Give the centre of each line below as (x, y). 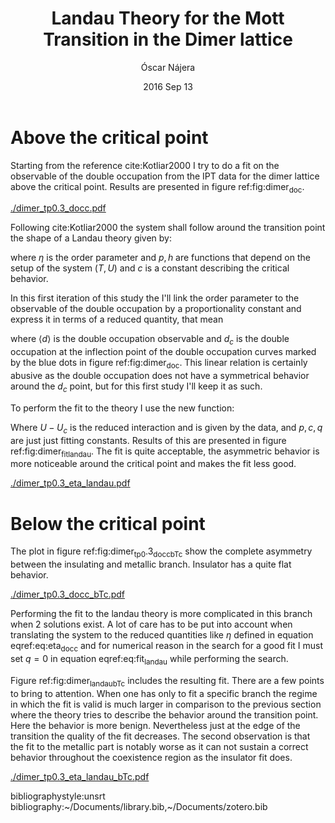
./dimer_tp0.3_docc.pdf (58, 208)
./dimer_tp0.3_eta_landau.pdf (70, 483)
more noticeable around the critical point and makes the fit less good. (153, 464)
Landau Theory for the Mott (168, 18)
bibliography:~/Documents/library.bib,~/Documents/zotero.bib (139, 806)
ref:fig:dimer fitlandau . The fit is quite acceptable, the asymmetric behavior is (165, 452)
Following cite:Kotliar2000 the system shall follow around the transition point (168, 228)
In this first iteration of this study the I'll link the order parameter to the (155, 298)
